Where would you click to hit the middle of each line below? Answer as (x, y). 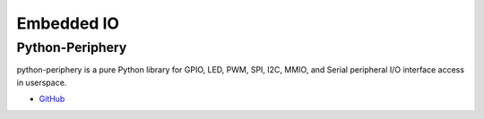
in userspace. (42, 82)
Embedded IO (68, 23)
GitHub (52, 99)
